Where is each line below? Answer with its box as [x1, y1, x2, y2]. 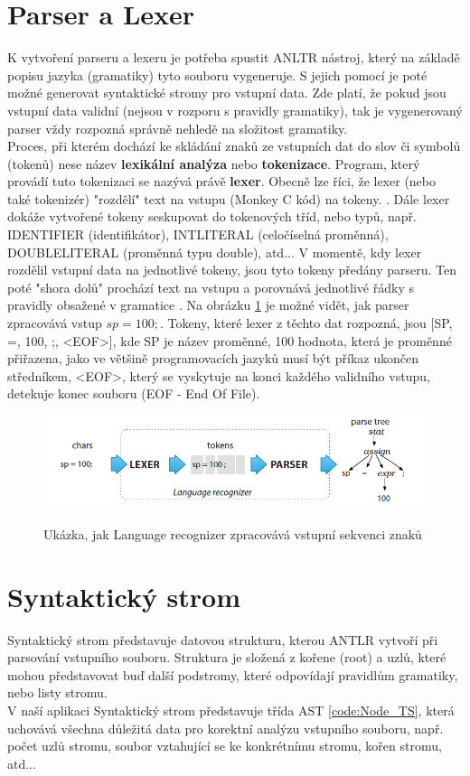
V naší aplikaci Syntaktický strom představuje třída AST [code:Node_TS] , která [7, 700, 455, 719]
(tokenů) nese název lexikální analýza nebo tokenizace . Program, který [7, 154, 420, 173]
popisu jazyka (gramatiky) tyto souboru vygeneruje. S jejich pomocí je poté [7, 65, 428, 84]
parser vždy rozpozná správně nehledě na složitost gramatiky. [7, 118, 348, 137]
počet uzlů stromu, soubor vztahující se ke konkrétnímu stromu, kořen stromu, [7, 736, 442, 755]
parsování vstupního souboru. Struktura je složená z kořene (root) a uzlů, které [7, 648, 446, 667]
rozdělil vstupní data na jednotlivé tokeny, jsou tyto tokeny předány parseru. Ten [7, 260, 457, 279]
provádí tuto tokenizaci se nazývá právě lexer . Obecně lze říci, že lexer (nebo [7, 172, 436, 191]
